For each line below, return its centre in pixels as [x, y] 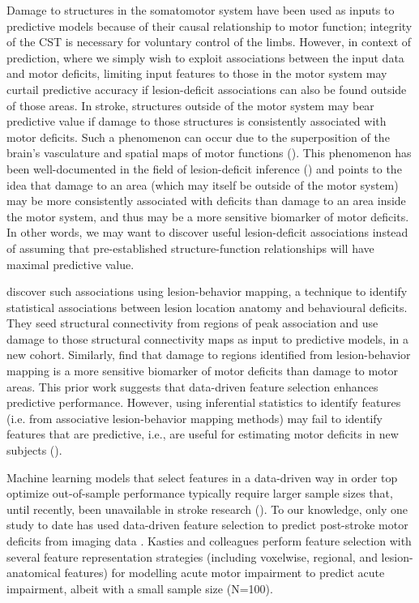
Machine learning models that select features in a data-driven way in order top [202, 477]
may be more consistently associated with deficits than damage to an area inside [206, 201]
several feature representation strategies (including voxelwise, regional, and [192, 556]
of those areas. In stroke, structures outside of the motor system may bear [190, 105]
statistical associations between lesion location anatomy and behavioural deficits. [207, 307]
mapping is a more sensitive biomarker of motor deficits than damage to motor [203, 371]
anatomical [34, 573]
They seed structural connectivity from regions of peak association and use [192, 323]
